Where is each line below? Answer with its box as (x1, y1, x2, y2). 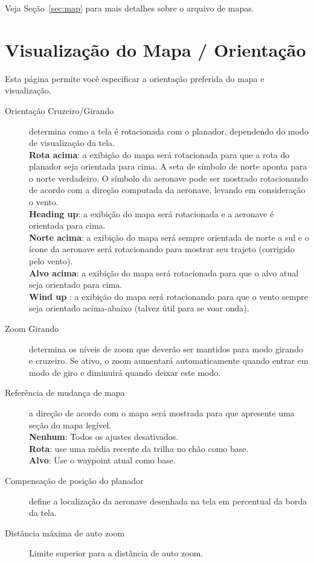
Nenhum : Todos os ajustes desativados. (29, 430, 179, 443)
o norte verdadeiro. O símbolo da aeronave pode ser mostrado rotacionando (29, 171, 309, 184)
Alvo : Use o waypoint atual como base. (29, 454, 176, 466)
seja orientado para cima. (29, 278, 123, 291)
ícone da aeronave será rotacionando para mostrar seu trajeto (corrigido (29, 243, 295, 255)
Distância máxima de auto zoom (5, 526, 125, 539)
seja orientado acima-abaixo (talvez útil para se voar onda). (29, 302, 249, 314)
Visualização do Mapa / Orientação (5, 37, 306, 62)
